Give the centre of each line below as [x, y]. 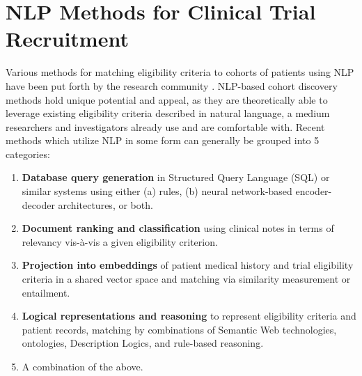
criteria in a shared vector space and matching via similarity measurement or [186, 279]
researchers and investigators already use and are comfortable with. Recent [165, 126]
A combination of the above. [82, 366]
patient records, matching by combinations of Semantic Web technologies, [179, 329]
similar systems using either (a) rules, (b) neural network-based [157, 191]
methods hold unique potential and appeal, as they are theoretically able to [167, 99]
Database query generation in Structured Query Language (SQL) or [176, 177]
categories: [28, 154]
